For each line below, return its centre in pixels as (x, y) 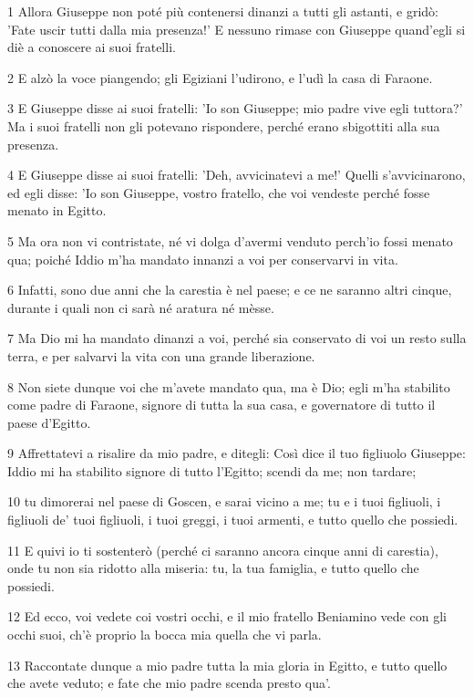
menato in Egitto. (57, 210)
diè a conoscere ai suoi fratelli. (92, 47)
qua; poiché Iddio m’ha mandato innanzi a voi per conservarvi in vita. (203, 259)
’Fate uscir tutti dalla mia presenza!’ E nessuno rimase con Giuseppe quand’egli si (237, 29)
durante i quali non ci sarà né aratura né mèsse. (141, 307)
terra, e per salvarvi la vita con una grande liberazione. (161, 355)
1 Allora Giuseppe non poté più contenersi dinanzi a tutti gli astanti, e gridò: (223, 11)
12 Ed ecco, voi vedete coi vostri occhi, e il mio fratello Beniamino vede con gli (227, 616)
